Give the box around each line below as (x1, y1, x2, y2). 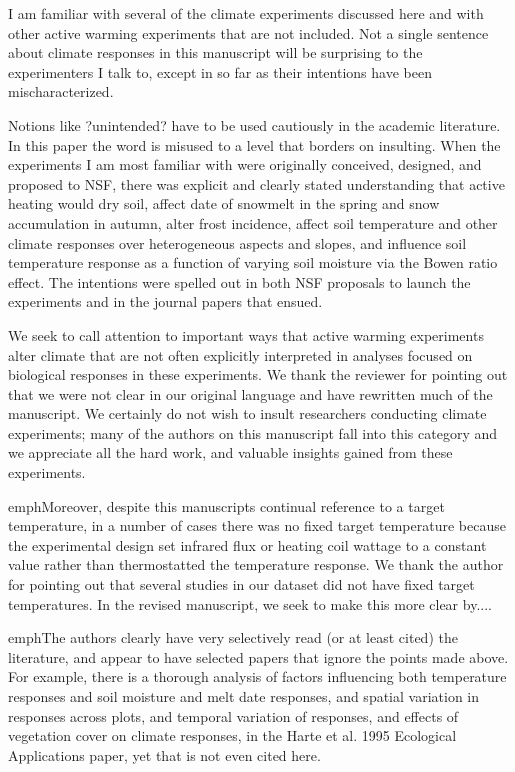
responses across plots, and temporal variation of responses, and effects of (8, 705, 459, 726)
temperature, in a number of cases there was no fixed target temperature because (8, 515, 506, 536)
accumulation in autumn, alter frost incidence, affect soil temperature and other (8, 212, 498, 233)
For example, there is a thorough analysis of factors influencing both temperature (8, 666, 507, 687)
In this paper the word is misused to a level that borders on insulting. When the (8, 134, 501, 155)
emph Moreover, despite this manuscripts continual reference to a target (8, 495, 445, 516)
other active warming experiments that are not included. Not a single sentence (8, 22, 489, 43)
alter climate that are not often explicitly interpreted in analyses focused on (8, 344, 473, 365)
